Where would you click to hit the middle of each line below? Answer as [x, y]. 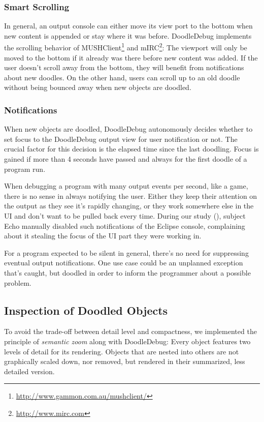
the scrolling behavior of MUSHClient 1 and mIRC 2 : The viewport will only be [126, 47]
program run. [25, 169]
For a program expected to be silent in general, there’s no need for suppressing [126, 252]
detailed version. [29, 371]
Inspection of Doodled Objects [86, 310]
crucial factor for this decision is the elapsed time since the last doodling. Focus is [131, 149]
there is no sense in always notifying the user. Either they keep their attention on [131, 195]
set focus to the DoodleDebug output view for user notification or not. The [121, 139]
